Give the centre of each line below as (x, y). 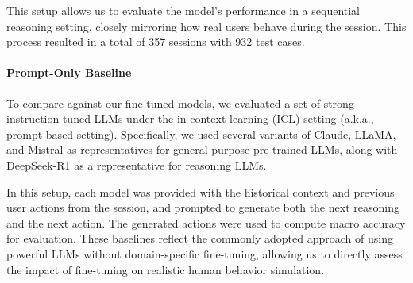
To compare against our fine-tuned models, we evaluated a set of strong (180, 103)
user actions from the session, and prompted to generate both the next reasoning (203, 207)
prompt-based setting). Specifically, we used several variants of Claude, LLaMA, (201, 134)
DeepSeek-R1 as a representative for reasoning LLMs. (137, 164)
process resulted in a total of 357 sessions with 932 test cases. (156, 42)
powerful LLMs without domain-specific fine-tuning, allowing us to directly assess (205, 253)
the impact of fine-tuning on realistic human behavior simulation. (166, 269)
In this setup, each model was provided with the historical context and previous (201, 191)
